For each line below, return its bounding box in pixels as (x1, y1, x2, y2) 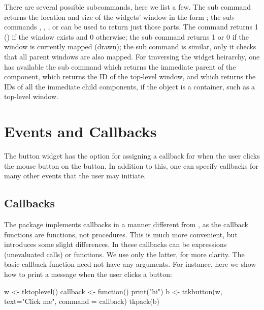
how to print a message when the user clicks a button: (4, 269, 172, 280)
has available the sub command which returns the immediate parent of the (4, 61, 236, 72)
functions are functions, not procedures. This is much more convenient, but (4, 229, 238, 239)
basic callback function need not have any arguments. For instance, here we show (4, 259, 256, 269)
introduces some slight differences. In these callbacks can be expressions (4, 239, 227, 250)
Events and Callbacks (4, 121, 157, 142)
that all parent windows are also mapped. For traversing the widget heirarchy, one (4, 51, 260, 61)
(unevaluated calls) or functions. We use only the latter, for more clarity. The (4, 249, 245, 259)
